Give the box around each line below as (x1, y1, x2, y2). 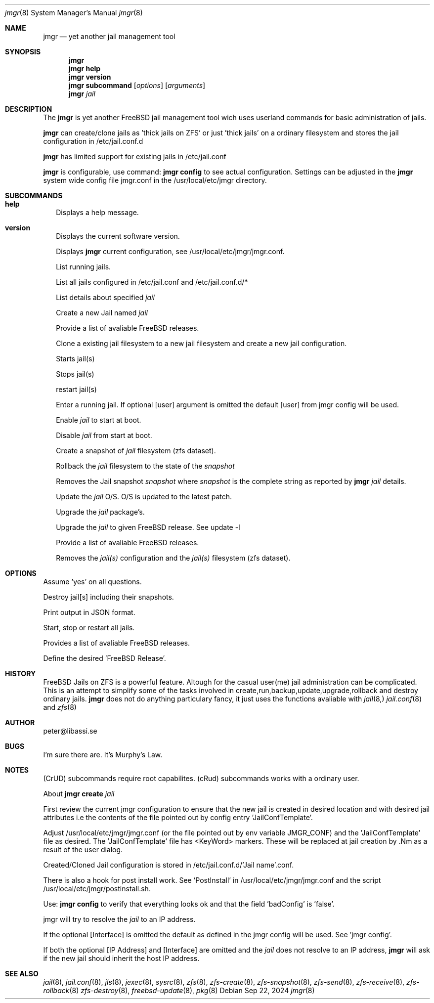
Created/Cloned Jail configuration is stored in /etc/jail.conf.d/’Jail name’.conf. (43, 861, 294, 869)
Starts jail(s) (56, 354, 95, 363)
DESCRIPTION (5, 105, 52, 113)
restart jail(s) (56, 385, 97, 393)
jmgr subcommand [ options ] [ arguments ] (69, 81, 206, 89)
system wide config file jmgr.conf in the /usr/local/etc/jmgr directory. (43, 176, 267, 184)
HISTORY (5, 669, 36, 678)
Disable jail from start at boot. (56, 431, 152, 439)
